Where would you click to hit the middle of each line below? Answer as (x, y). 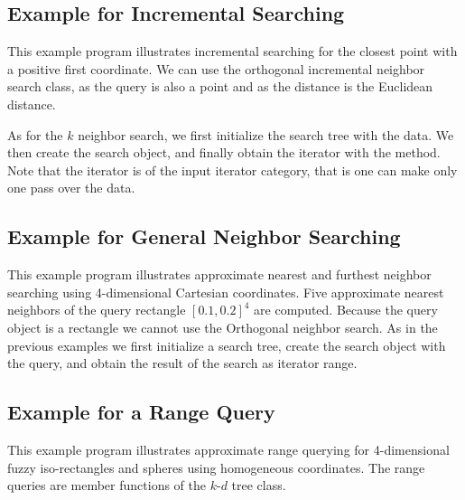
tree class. (259, 485)
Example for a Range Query (141, 412)
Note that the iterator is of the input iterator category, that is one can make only (232, 170)
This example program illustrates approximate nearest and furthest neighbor (219, 274)
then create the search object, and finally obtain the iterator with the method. (224, 152)
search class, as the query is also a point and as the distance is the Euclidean (220, 86)
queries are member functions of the (107, 485)
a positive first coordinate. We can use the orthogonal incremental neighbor (216, 68)
